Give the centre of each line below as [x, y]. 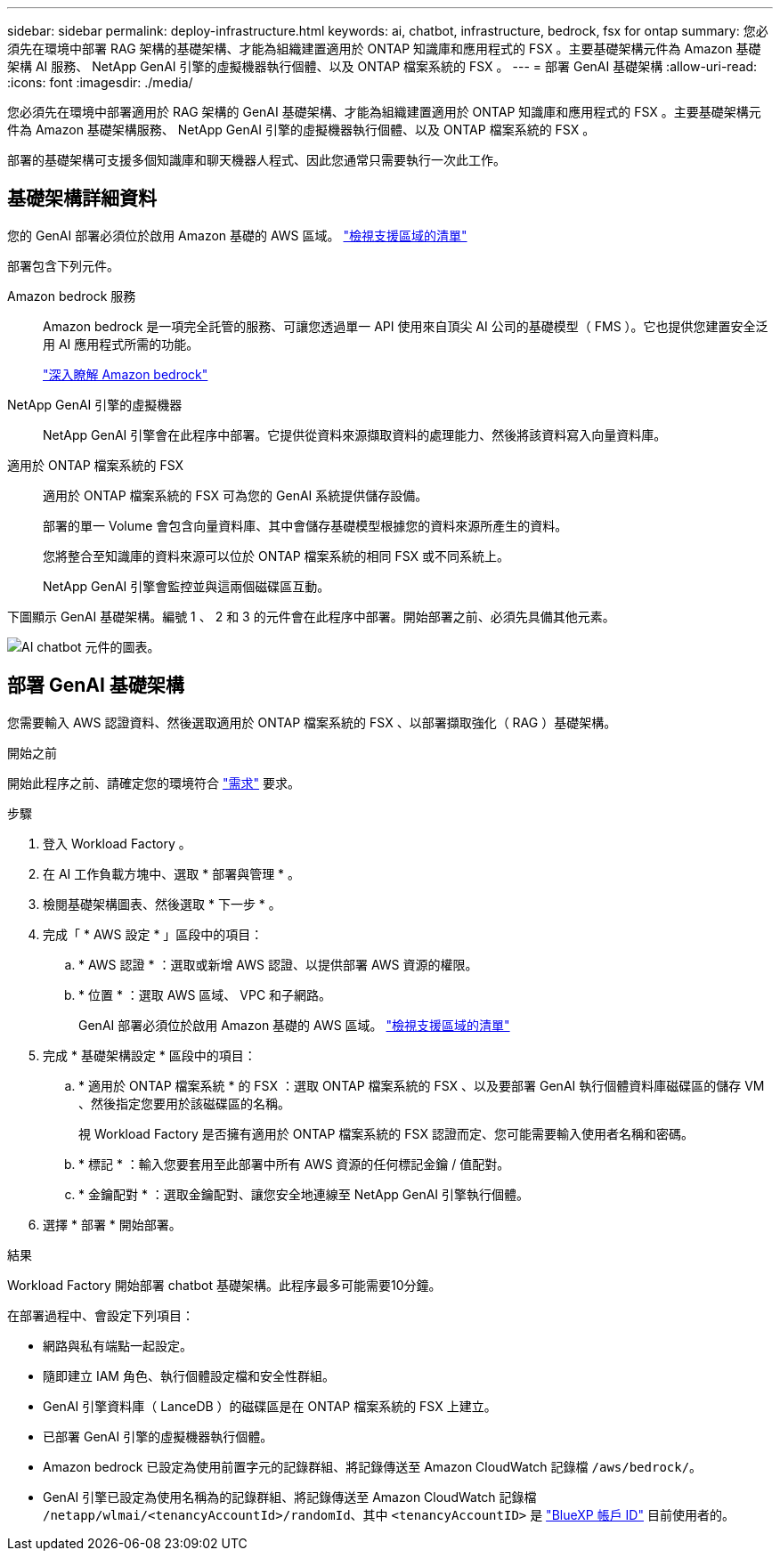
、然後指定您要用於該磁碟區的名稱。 [184, 1103]
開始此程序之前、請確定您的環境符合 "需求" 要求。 [154, 783]
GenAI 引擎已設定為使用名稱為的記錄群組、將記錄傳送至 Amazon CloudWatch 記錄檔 [290, 1497]
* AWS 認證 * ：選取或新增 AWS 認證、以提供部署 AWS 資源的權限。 [278, 964]
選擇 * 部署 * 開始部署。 [112, 1224]
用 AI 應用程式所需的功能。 [121, 344]
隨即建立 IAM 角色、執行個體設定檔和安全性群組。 [189, 1375]
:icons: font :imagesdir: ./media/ [100, 82]
